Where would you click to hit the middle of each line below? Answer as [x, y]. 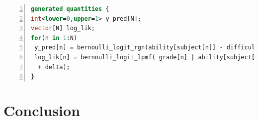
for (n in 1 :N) [54, 38]
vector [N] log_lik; [63, 28]
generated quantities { [70, 9]
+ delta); [54, 67]
